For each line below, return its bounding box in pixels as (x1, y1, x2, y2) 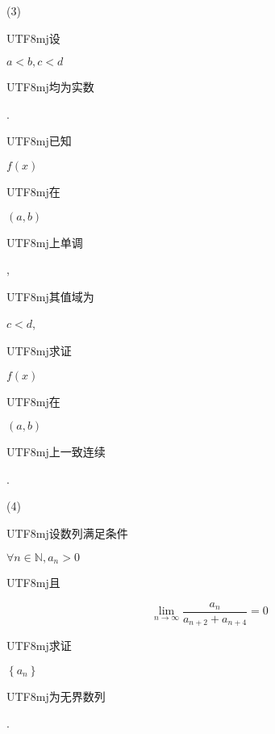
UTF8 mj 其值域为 (6, 287, 94, 304)
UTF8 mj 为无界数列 (6, 687, 106, 704)
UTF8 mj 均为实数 (6, 78, 94, 95)
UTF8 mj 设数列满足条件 (6, 524, 128, 541)
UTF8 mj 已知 (6, 132, 72, 149)
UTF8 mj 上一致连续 (6, 443, 106, 460)
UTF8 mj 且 (6, 573, 60, 590)
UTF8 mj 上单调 (6, 233, 83, 250)
